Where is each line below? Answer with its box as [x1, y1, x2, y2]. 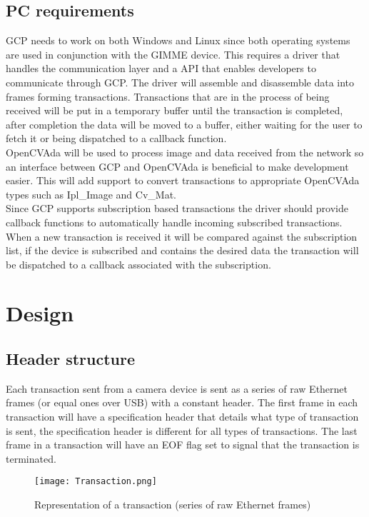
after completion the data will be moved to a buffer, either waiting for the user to [6, 116, 363, 131]
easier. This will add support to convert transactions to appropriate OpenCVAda [6, 173, 360, 188]
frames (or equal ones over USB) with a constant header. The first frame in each [6, 395, 358, 410]
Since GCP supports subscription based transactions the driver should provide [6, 201, 348, 216]
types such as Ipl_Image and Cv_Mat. [6, 186, 176, 201]
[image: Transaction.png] [34, 476, 157, 487]
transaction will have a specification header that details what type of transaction [6, 409, 359, 424]
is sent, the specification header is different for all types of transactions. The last [6, 423, 358, 438]
